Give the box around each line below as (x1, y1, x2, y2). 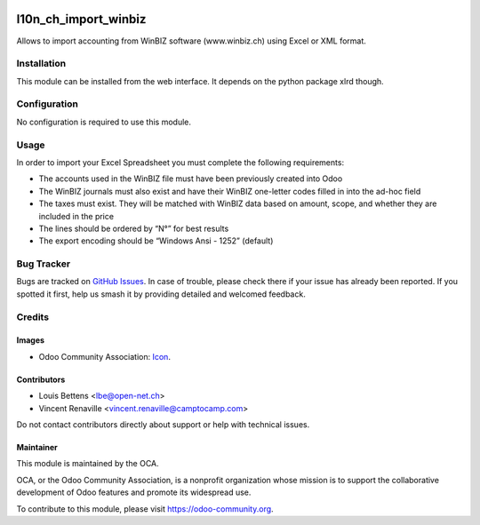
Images (16, 335, 44, 346)
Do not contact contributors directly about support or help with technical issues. (16, 418, 310, 430)
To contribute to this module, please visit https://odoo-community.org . (16, 503, 275, 514)
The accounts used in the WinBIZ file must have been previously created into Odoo (38, 173, 343, 184)
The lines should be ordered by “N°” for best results (38, 223, 229, 234)
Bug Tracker (16, 258, 71, 270)
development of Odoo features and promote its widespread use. (16, 487, 252, 497)
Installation (16, 58, 67, 70)
